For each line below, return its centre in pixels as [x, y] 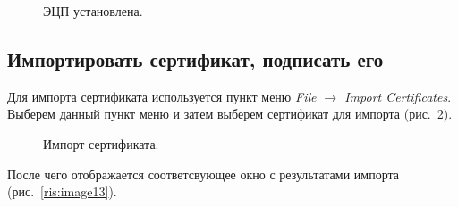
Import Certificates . [398, 96]
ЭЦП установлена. [93, 11]
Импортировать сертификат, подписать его [195, 58]
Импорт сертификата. [101, 143]
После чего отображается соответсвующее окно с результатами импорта [203, 174]
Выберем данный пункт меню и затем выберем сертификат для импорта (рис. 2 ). [230, 114]
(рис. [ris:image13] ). [62, 191]
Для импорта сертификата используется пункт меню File [162, 96]
